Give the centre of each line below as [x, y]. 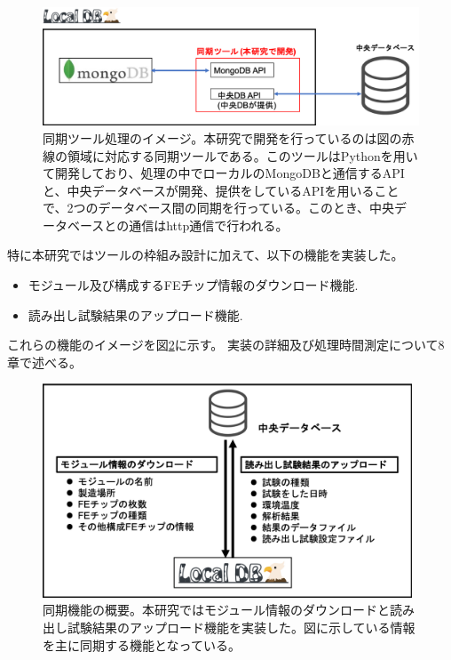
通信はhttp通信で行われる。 [209, 225]
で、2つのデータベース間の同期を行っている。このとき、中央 [219, 208]
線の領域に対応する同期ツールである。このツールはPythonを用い [230, 155]
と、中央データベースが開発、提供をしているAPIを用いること [221, 190]
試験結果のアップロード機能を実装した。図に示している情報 [241, 627]
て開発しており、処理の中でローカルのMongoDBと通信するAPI [224, 173]
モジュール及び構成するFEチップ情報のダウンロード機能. [193, 285]
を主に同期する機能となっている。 [142, 644]
